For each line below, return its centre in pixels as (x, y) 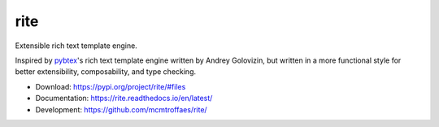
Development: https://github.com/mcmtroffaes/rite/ (121, 109)
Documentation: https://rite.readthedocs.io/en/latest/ (124, 99)
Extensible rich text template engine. (76, 46)
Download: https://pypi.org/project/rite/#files (111, 86)
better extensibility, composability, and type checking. (106, 72)
